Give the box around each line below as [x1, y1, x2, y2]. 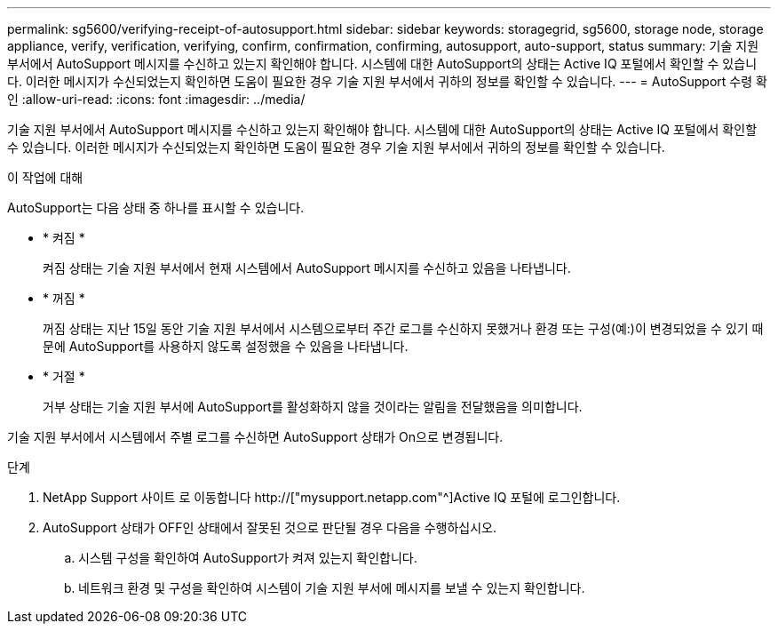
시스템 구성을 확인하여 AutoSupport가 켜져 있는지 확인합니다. [78, 550, 417, 565]
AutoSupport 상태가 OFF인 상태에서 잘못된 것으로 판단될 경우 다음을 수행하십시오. [43, 520, 496, 535]
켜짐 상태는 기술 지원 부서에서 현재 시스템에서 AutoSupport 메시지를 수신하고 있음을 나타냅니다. [43, 260, 571, 276]
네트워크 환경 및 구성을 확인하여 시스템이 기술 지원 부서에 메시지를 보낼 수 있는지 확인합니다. [78, 580, 585, 595]
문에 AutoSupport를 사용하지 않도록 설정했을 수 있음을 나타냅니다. [43, 339, 409, 354]
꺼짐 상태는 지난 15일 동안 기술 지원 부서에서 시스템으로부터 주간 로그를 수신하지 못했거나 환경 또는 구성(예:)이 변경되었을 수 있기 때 [43, 321, 764, 336]
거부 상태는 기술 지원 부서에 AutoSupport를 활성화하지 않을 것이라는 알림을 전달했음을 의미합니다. [43, 399, 583, 414]
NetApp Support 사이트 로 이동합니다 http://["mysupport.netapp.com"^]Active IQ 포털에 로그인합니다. [43, 490, 621, 505]
